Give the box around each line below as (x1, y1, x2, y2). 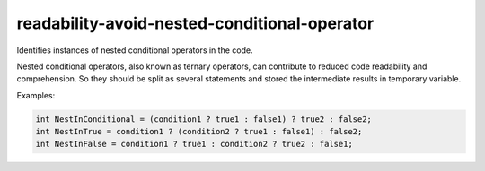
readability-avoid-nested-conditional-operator (16, 13, 375, 33)
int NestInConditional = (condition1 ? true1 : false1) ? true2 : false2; (35, 114, 373, 124)
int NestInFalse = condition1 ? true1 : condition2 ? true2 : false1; (35, 139, 354, 150)
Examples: (16, 90, 56, 100)
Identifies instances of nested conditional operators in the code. (16, 45, 253, 56)
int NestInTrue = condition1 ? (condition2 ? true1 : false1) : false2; (35, 126, 363, 137)
